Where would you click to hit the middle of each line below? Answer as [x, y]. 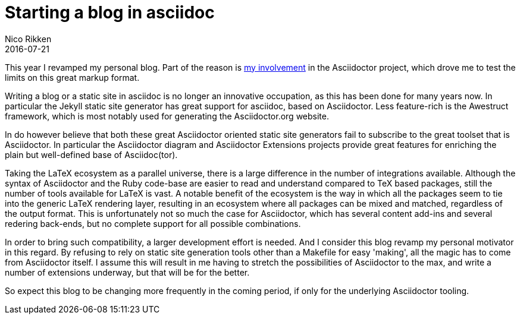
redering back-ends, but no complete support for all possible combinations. [153, 223]
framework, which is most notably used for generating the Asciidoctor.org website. [167, 116]
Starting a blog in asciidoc [110, 12]
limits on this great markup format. [72, 77]
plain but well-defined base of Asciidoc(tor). [91, 154]
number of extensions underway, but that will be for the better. [127, 272]
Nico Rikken [28, 39]
